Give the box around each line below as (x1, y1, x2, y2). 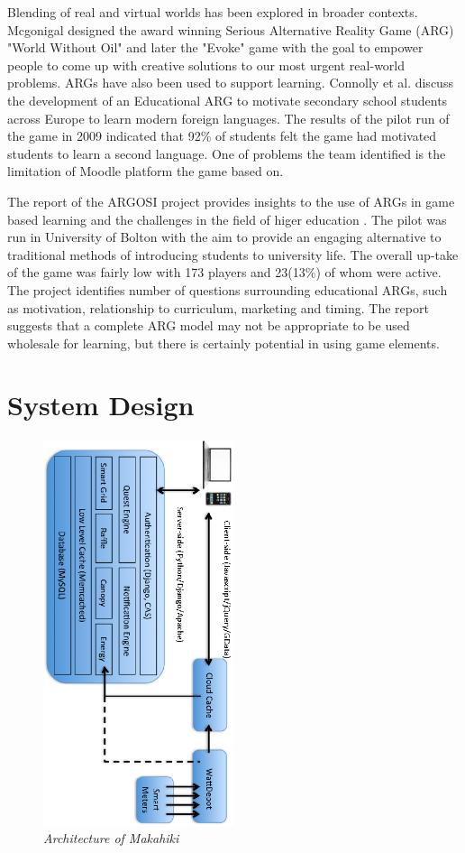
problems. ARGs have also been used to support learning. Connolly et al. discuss (7, 73, 453, 92)
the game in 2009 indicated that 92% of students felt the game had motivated (7, 126, 437, 145)
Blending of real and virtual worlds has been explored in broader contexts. (7, 3, 418, 21)
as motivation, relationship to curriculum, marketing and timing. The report (7, 298, 429, 317)
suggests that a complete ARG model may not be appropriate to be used (7, 316, 410, 335)
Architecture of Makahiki (43, 829, 179, 848)
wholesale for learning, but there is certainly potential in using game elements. (7, 333, 440, 352)
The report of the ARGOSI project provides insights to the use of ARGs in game (7, 191, 455, 210)
